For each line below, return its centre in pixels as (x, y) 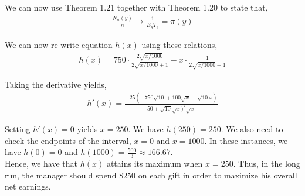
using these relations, (179, 45)
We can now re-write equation (59, 45)
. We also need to (252, 129)
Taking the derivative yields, (56, 85)
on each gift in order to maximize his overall (218, 175)
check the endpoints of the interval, (68, 140)
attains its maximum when (155, 164)
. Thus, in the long (267, 164)
